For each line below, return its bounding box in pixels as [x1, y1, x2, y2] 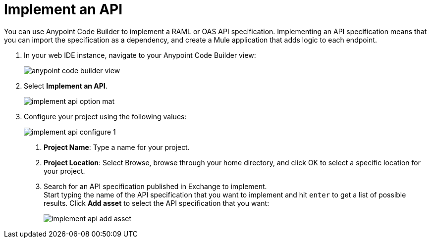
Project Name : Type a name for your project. [44, 143, 190, 151]
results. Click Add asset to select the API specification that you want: [44, 198, 269, 207]
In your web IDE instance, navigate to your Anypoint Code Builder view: [24, 50, 256, 59]
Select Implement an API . [24, 81, 108, 90]
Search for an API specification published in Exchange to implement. [44, 182, 267, 191]
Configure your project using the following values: [24, 112, 187, 121]
